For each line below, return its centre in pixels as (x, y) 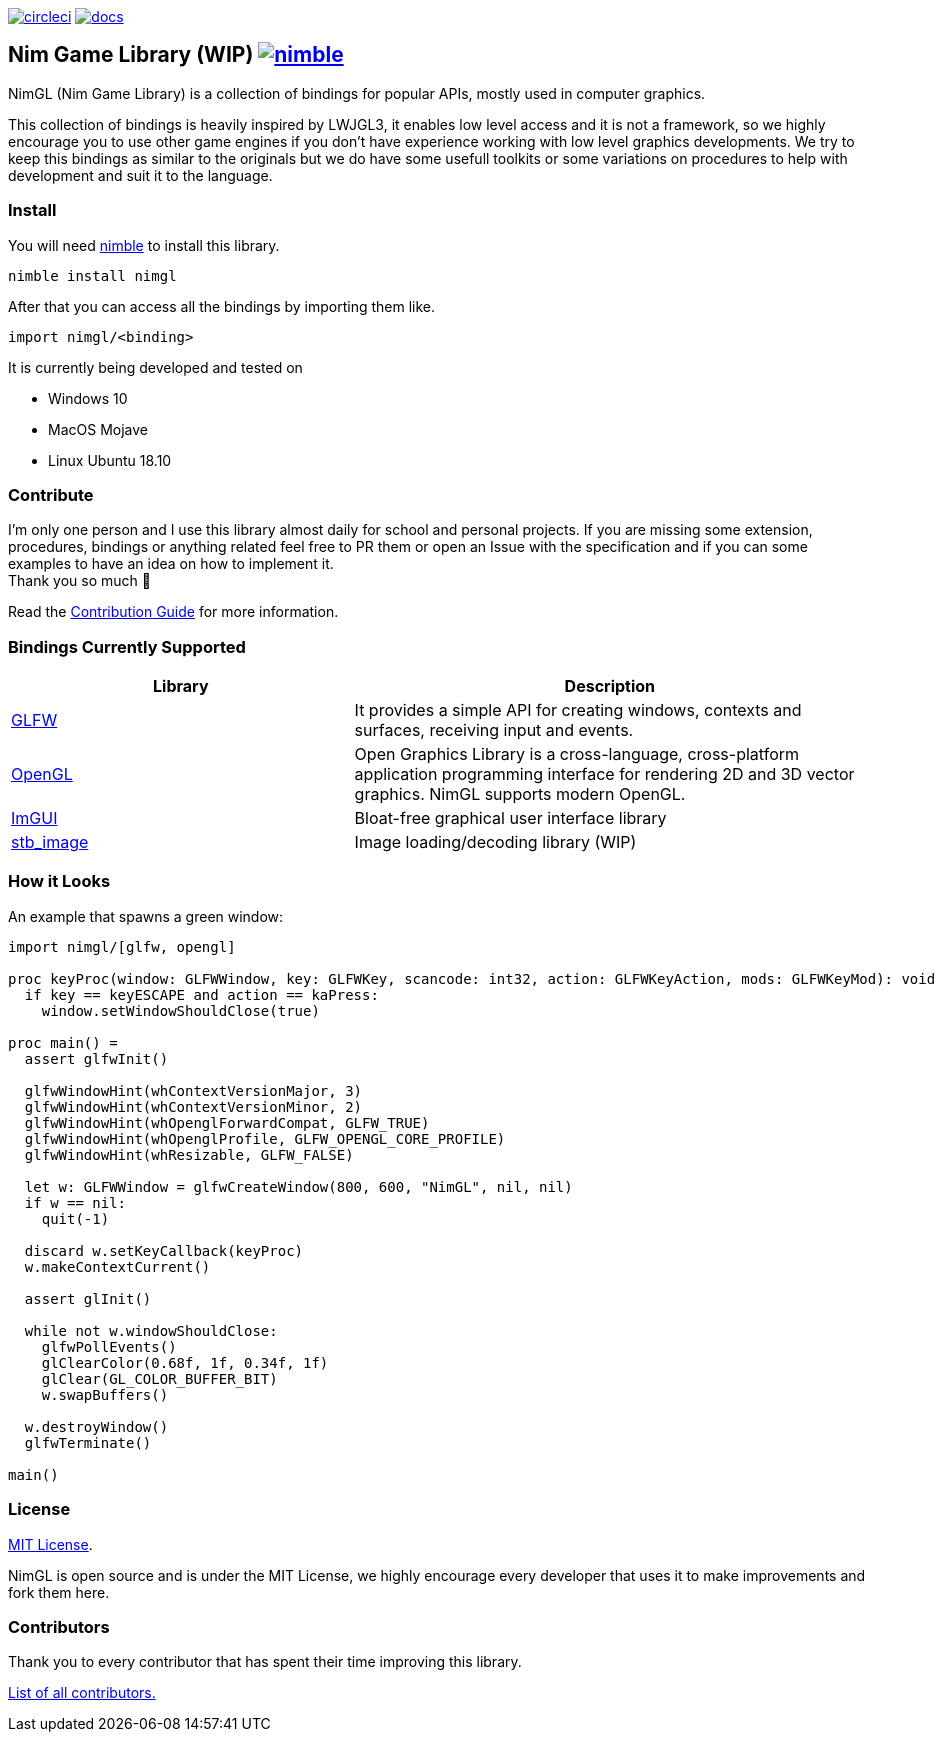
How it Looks (59, 881)
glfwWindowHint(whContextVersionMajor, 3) (193, 1090)
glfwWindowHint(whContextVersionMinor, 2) (193, 1106)
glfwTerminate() (88, 1442)
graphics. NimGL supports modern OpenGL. (520, 794)
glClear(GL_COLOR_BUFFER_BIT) (159, 1378)
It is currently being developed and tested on (155, 367)
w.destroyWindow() (96, 1426)
